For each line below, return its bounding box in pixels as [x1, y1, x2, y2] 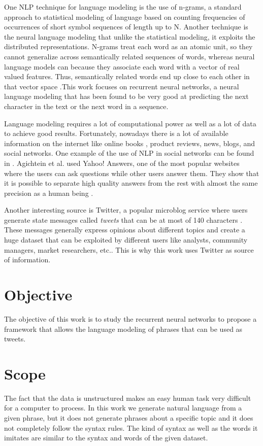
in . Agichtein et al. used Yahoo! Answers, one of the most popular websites [4, 157, 240, 168]
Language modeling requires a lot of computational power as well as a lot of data [4, 118, 256, 128]
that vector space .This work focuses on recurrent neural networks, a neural [4, 81, 239, 91]
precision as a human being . [4, 187, 93, 198]
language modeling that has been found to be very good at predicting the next [4, 91, 249, 101]
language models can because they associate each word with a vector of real [4, 61, 240, 72]
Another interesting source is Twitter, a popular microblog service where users [4, 204, 248, 215]
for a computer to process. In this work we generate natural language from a [4, 402, 242, 413]
